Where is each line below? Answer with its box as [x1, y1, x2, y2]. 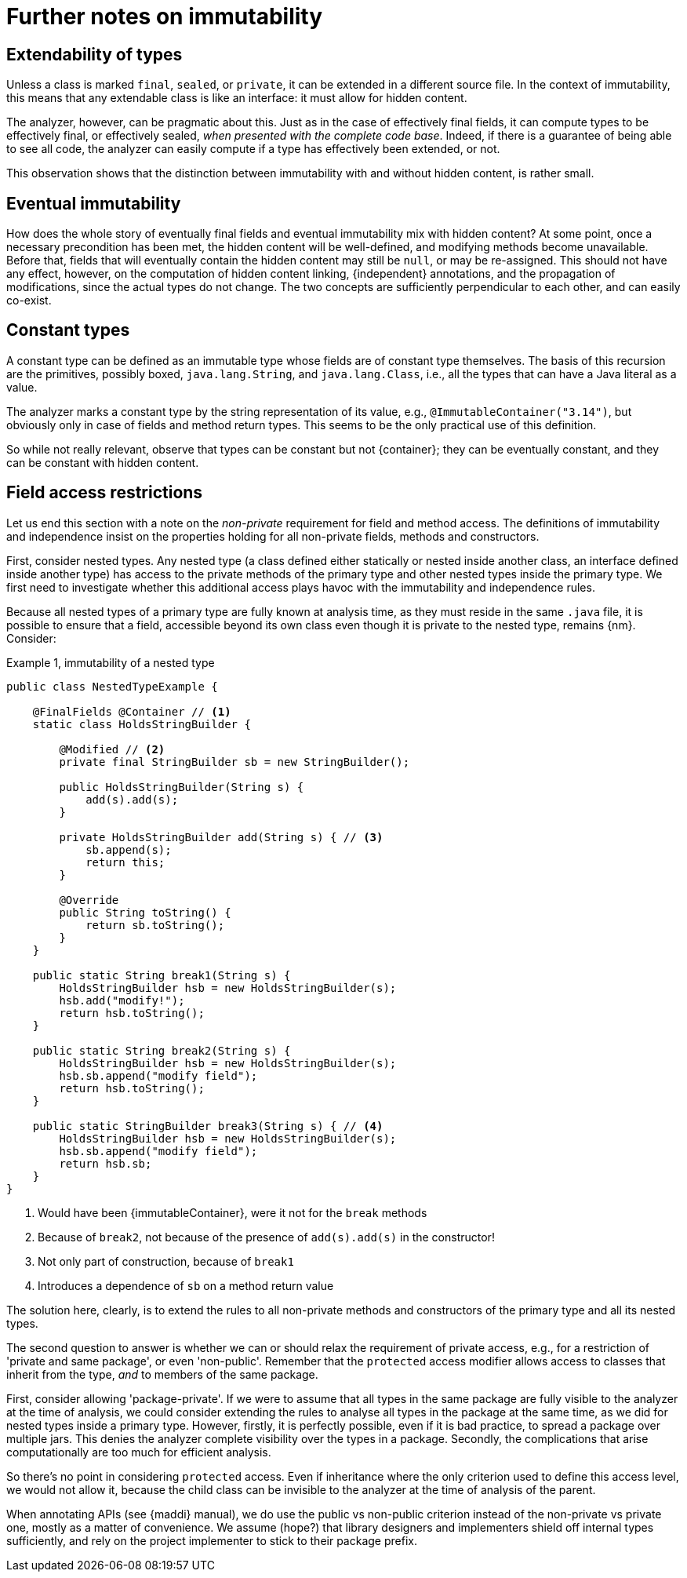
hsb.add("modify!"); [59, 993, 185, 1007]
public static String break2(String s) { [32, 1044, 291, 1057]
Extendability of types [6, 44, 183, 64]
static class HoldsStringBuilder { [32, 717, 251, 731]
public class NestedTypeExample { [6, 680, 218, 693]
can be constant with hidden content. [6, 455, 199, 469]
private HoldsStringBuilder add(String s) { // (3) [59, 830, 383, 844]
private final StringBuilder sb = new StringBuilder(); [59, 755, 410, 768]
